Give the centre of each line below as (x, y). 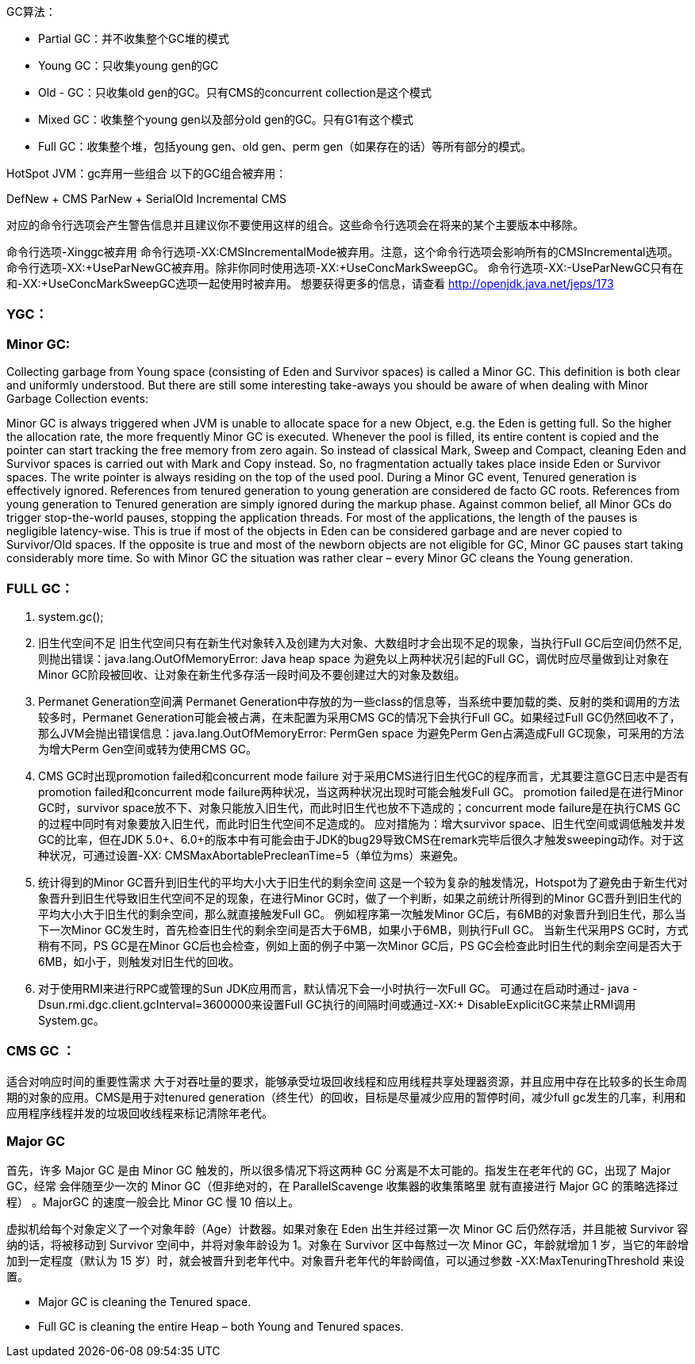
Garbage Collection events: (77, 399)
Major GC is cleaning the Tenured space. (145, 1302)
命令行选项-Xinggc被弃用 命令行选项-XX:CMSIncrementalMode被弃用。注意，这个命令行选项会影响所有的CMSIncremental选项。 (343, 252)
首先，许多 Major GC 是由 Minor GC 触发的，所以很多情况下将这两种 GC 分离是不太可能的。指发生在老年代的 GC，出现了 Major (339, 1171)
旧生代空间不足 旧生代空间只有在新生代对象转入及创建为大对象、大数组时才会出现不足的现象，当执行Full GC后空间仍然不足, (360, 642)
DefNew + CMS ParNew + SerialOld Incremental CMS (147, 199)
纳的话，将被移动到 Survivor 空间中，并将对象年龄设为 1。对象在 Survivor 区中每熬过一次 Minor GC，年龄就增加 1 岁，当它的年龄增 (348, 1245)
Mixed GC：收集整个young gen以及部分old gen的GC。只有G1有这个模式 (226, 119)
